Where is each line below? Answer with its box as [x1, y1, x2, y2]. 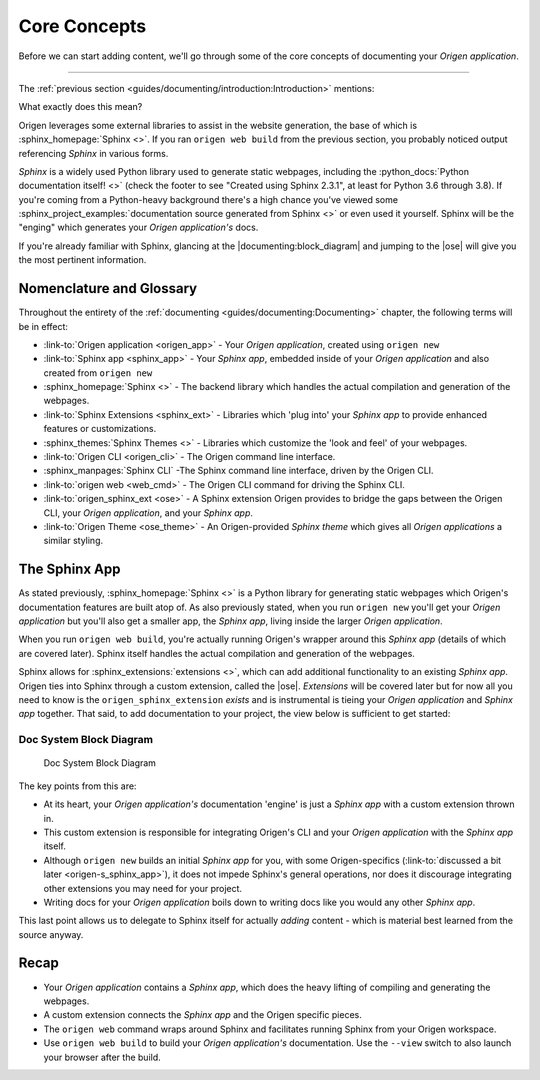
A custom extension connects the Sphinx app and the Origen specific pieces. [43, 1009, 362, 1021]
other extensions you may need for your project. [43, 882, 243, 894]
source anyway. [18, 928, 84, 940]
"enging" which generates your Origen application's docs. [18, 221, 259, 234]
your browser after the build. [43, 1051, 162, 1063]
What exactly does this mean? [18, 101, 143, 113]
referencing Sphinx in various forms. [18, 147, 169, 159]
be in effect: [18, 320, 69, 332]
